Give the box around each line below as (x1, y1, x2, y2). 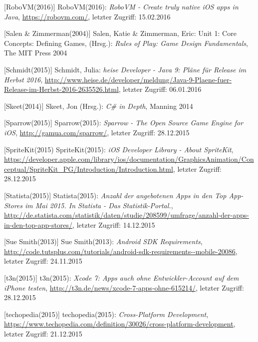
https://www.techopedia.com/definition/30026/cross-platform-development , (4, 319, 236, 329)
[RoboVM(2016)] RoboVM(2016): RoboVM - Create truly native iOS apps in (4, 1, 239, 11)
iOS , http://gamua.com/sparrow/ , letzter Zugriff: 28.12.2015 (4, 127, 190, 137)
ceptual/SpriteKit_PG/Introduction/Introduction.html (4, 163, 173, 174)
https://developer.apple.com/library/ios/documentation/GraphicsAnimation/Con (4, 154, 254, 164)
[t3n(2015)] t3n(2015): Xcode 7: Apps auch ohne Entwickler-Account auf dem (4, 273, 239, 283)
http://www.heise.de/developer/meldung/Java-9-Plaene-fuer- (44, 74, 232, 84)
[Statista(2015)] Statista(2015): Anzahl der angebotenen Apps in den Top (4, 190, 227, 200)
